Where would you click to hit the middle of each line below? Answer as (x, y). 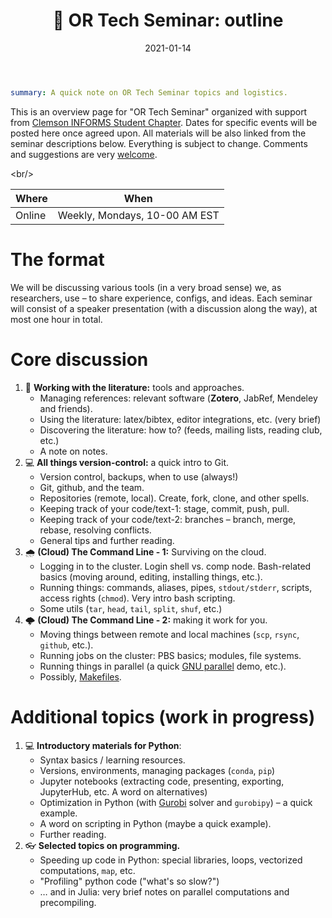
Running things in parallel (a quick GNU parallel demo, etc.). (163, 666)
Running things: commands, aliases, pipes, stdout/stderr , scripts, (176, 587)
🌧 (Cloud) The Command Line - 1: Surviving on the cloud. (145, 551)
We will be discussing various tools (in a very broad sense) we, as (146, 287)
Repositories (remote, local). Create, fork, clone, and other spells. (174, 498)
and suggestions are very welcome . (84, 154)
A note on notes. (73, 451)
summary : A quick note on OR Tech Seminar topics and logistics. (149, 92)
